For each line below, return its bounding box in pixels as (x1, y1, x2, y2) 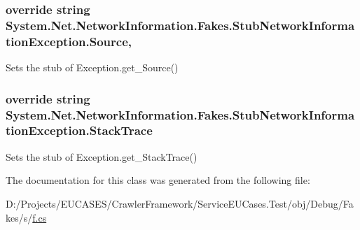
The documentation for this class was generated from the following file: (6, 173, 310, 187)
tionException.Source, (6, 32, 132, 50)
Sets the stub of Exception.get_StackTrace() (6, 149, 198, 164)
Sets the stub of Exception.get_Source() (6, 60, 179, 75)
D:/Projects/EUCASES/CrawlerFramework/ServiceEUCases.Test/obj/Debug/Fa (6, 196, 354, 210)
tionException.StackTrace (6, 122, 153, 139)
